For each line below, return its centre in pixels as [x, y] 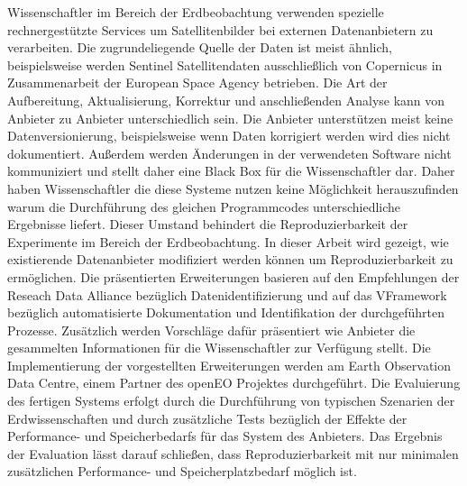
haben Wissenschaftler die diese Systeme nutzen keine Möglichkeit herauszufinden [233, 188]
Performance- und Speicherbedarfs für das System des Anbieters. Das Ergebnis [225, 436]
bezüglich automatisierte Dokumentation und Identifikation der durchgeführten [226, 312]
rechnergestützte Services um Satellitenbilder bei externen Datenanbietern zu [220, 29]
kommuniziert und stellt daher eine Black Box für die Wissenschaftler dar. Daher [231, 171]
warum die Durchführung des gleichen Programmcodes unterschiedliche [204, 206]
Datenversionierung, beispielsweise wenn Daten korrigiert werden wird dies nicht [229, 136]
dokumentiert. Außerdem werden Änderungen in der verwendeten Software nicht [229, 153]
